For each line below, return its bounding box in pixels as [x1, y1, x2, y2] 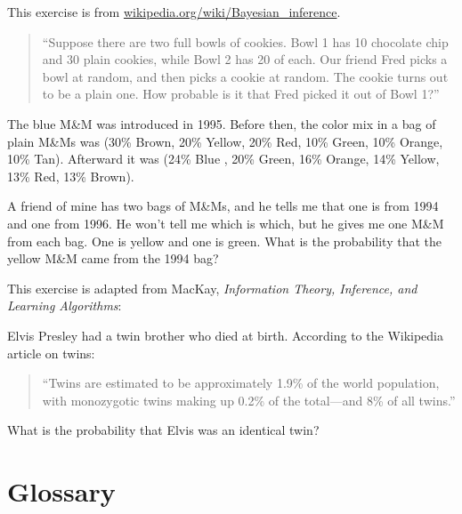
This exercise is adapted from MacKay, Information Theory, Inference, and [7, 278, 417, 297]
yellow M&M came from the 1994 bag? [7, 249, 219, 268]
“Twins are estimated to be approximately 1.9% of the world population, [42, 373, 440, 392]
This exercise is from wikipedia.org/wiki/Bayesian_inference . [7, 3, 341, 20]
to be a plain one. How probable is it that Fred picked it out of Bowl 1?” [42, 84, 440, 103]
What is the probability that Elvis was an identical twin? [7, 421, 320, 439]
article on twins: [7, 343, 95, 362]
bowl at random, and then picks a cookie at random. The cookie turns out [42, 67, 449, 85]
